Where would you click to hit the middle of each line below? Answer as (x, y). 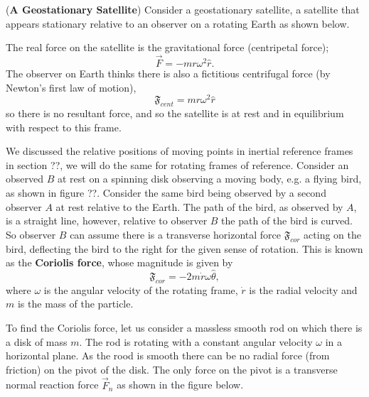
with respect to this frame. (64, 127)
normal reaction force (52, 385)
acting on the (333, 234)
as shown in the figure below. (180, 385)
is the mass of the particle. (75, 304)
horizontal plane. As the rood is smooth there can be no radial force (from (168, 355)
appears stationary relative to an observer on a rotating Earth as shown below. (178, 23)
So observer (31, 234)
